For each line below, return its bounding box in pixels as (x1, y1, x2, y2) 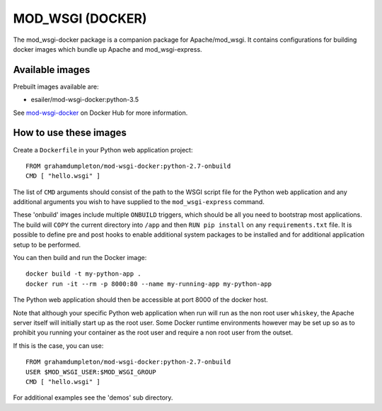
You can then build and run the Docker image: (13, 254, 147, 262)
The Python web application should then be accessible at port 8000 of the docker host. (13, 295, 268, 304)
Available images (13, 64, 91, 76)
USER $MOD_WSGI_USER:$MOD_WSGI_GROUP (25, 368, 157, 376)
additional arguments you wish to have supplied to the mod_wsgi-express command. (13, 198, 265, 206)
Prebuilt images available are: (13, 82, 99, 91)
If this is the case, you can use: (13, 341, 104, 350)
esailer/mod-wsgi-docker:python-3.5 (30, 96, 139, 104)
